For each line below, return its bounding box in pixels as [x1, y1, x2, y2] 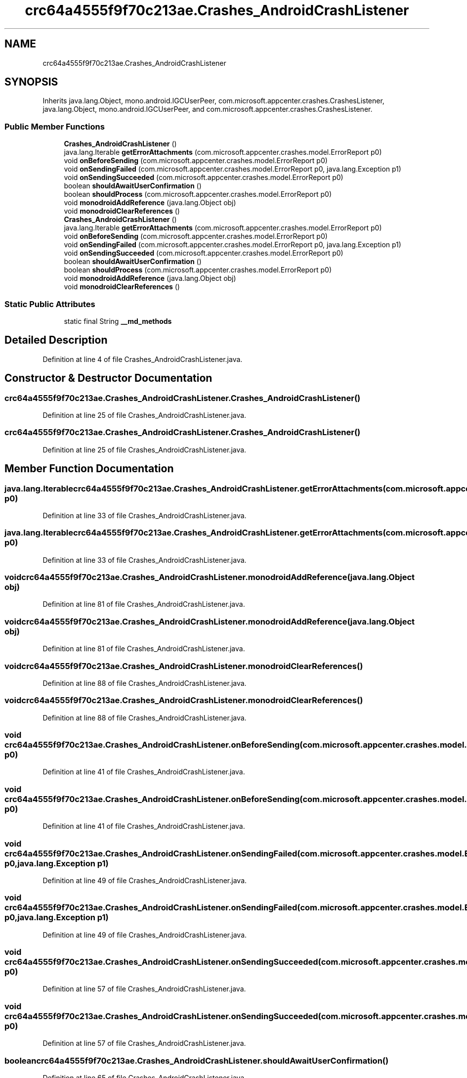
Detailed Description [4, 334, 108, 347]
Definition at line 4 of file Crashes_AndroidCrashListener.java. [42, 355, 243, 363]
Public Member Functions [4, 121, 105, 132]
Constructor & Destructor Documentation [4, 372, 212, 385]
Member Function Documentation [4, 462, 174, 475]
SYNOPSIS [4, 76, 58, 89]
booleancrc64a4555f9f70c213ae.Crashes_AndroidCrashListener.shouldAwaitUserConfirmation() [4, 1055, 389, 1066]
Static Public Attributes [4, 299, 95, 309]
